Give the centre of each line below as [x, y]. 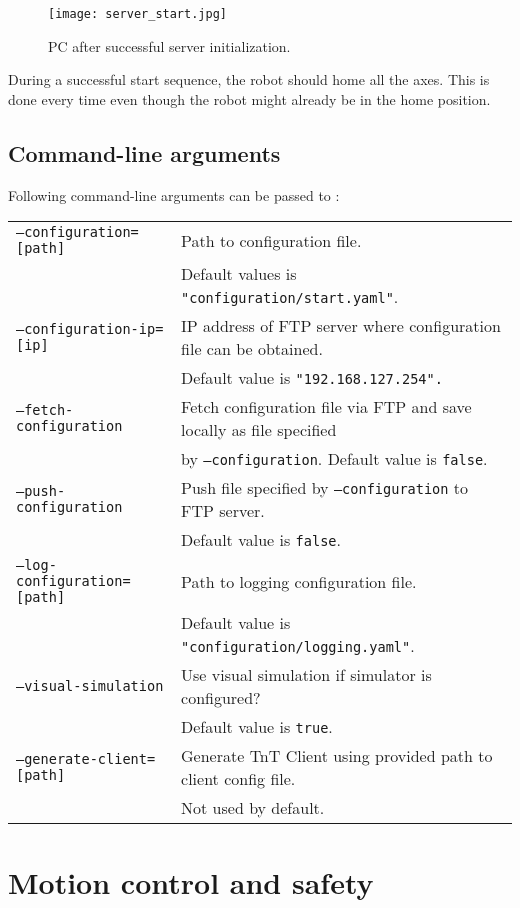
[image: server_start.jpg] [137, 14]
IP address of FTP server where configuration [341, 326]
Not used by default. [253, 808]
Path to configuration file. [271, 240]
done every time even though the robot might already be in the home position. [249, 98]
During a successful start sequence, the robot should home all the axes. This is [249, 79]
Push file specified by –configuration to [325, 488]
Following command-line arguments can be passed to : [174, 194]
